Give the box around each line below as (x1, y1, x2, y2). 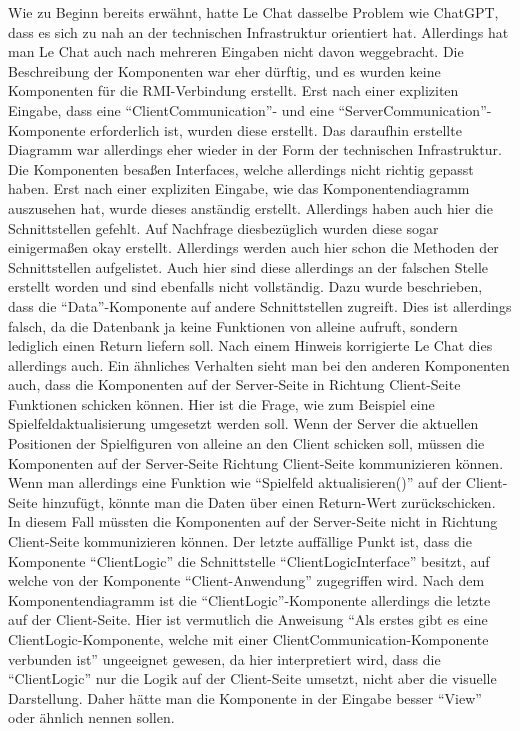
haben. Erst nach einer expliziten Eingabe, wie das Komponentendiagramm (8, 178, 470, 199)
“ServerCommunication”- (338, 99, 492, 120)
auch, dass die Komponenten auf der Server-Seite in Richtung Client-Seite (8, 374, 461, 395)
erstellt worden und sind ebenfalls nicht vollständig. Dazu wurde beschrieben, (8, 276, 483, 297)
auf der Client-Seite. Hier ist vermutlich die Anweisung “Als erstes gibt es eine (8, 609, 488, 630)
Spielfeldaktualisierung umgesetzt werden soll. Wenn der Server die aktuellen (8, 413, 479, 434)
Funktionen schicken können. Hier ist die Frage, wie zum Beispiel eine (8, 393, 435, 414)
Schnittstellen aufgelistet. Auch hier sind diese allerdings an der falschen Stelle (8, 256, 489, 277)
